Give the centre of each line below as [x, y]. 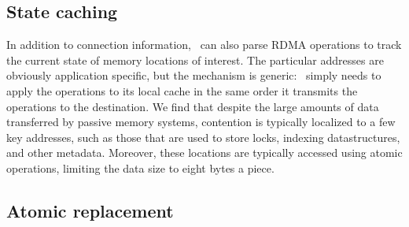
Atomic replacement [90, 210]
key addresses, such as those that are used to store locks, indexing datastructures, [203, 137]
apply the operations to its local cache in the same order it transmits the [182, 90]
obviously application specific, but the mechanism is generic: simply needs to [194, 75]
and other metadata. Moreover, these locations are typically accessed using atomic [204, 153]
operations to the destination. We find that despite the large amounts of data [193, 106]
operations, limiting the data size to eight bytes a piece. [140, 167]
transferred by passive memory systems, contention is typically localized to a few [201, 122]
